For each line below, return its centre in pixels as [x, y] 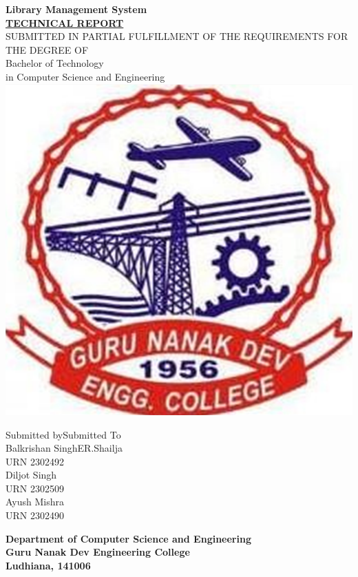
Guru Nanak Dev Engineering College [98, 552]
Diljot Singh [31, 475]
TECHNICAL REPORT [65, 22]
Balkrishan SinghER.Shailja [64, 448]
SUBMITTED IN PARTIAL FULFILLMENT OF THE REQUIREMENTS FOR [177, 36]
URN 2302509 [35, 488]
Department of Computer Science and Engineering [128, 538]
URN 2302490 [35, 515]
